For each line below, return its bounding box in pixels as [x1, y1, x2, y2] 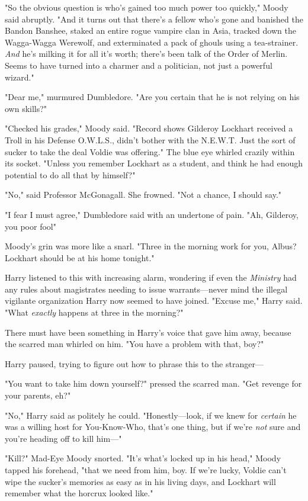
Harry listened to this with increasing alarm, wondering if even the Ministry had [5, 271, 297, 284]
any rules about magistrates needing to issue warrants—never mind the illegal [5, 282, 288, 295]
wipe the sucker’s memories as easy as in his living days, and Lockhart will [5, 475, 276, 487]
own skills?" [5, 102, 47, 114]
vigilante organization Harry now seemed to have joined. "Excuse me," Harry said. [5, 294, 303, 307]
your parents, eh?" [5, 389, 71, 402]
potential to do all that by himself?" [5, 168, 136, 181]
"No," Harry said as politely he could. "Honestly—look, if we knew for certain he [5, 409, 297, 421]
